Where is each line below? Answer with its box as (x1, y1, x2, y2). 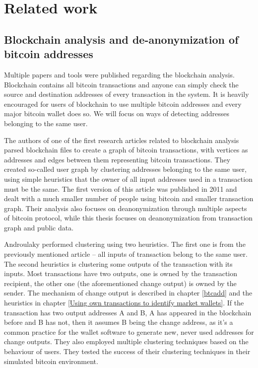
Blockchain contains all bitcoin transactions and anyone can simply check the (4, 79, 239, 89)
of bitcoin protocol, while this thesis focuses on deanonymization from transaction (4, 213, 253, 223)
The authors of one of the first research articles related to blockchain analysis (4, 135, 239, 145)
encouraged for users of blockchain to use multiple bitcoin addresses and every (4, 98, 242, 109)
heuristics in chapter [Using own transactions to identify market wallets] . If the (4, 297, 244, 308)
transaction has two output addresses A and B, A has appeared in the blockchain (4, 307, 252, 317)
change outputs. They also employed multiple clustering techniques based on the (4, 336, 249, 347)
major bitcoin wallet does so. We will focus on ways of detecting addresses (4, 108, 230, 119)
